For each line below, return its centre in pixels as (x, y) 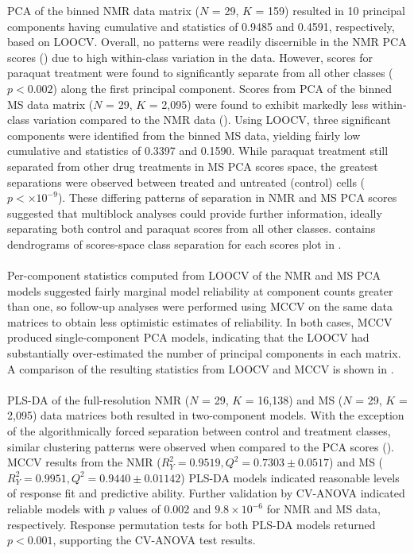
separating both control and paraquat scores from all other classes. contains (192, 228)
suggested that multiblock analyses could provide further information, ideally (195, 213)
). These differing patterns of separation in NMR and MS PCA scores (227, 197)
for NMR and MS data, (324, 509)
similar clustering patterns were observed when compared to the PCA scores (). (201, 446)
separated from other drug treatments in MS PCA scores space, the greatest (193, 166)
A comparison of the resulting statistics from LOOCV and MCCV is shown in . (201, 368)
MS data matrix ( (50, 104)
